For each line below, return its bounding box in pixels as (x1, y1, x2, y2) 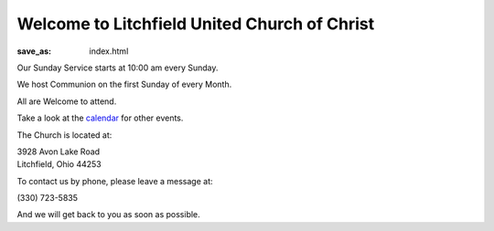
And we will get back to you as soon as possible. (16, 209, 200, 220)
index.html (89, 46, 129, 57)
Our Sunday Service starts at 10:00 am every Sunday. (16, 62, 219, 73)
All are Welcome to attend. (16, 96, 117, 107)
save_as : (16, 46, 52, 57)
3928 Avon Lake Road (16, 146, 101, 157)
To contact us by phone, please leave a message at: (16, 175, 214, 186)
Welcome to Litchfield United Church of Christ (16, 14, 375, 34)
